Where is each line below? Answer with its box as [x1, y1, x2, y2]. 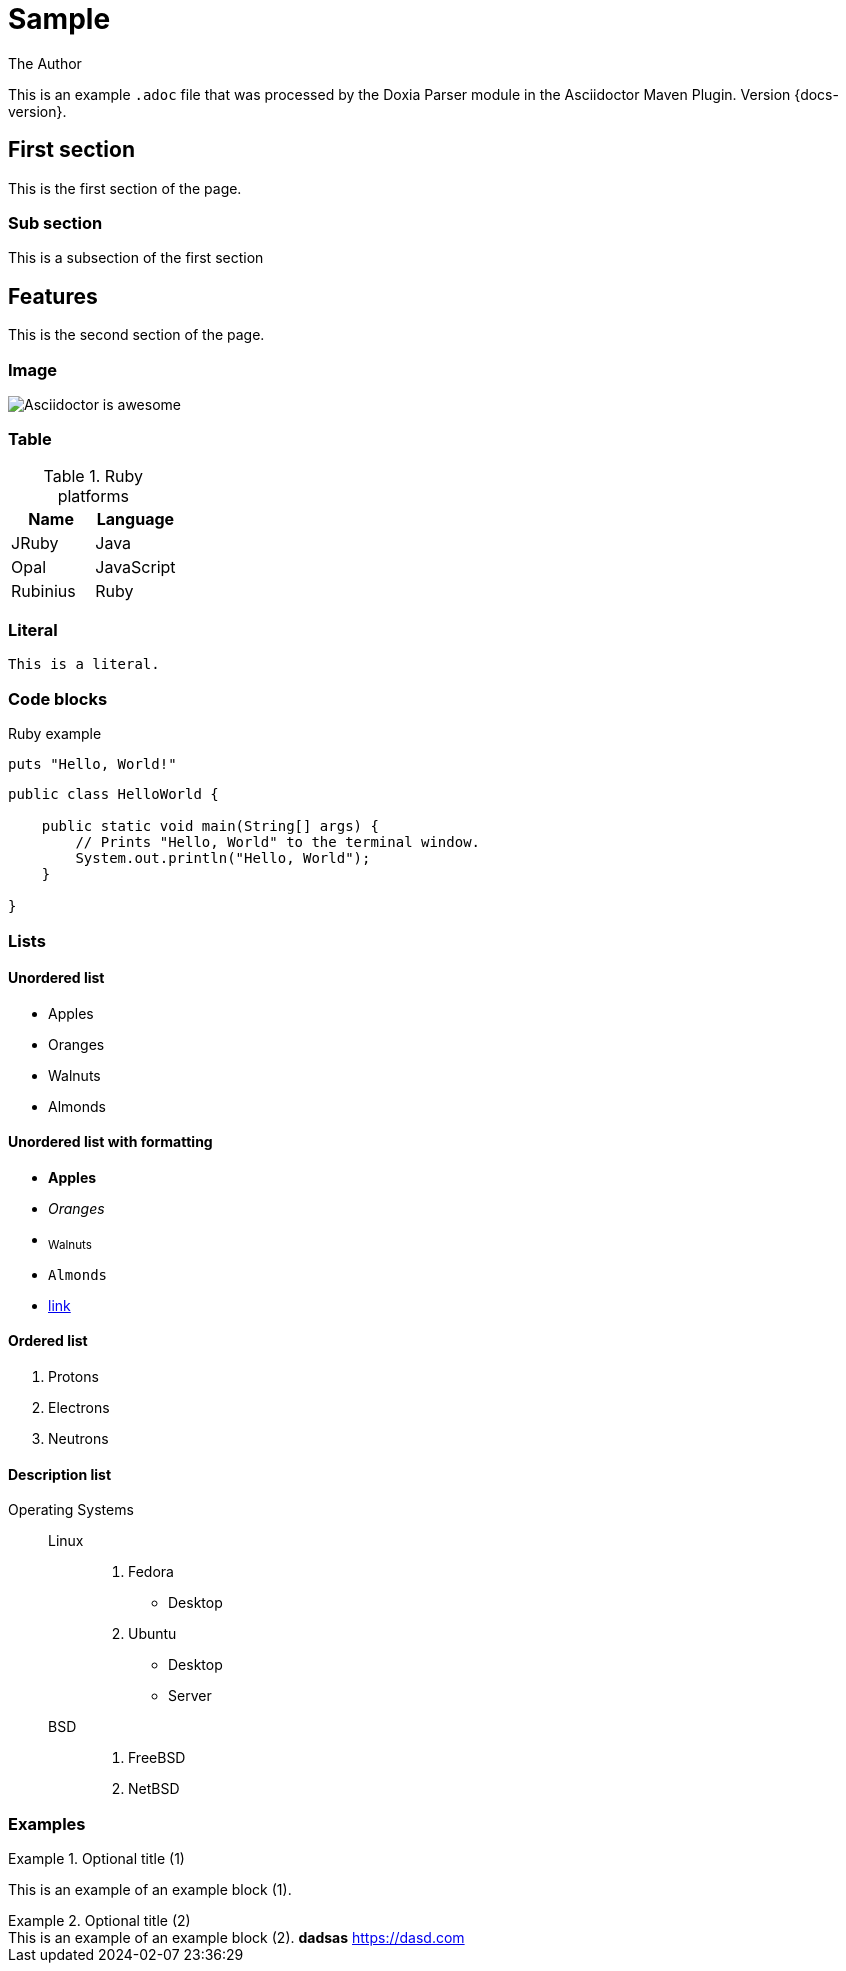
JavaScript [95, 556, 176, 577]
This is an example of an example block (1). [8, 1880, 292, 1898]
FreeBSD [128, 1749, 186, 1767]
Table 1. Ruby [43, 465, 144, 486]
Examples [8, 1813, 86, 1834]
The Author [8, 54, 82, 72]
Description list [8, 1465, 112, 1483]
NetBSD [128, 1780, 180, 1798]
